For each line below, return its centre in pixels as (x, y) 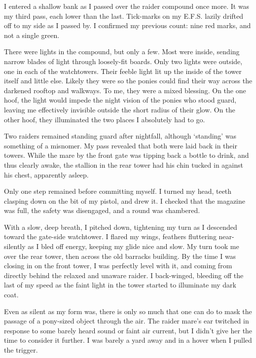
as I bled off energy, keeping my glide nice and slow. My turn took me (133, 246)
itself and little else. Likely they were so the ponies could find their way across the (128, 81)
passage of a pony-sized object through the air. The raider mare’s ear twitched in (127, 321)
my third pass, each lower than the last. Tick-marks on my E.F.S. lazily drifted (124, 16)
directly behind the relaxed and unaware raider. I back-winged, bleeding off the (124, 275)
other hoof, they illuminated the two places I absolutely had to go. (105, 119)
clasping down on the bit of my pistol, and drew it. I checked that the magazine (125, 200)
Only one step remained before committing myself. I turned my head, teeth (118, 191)
